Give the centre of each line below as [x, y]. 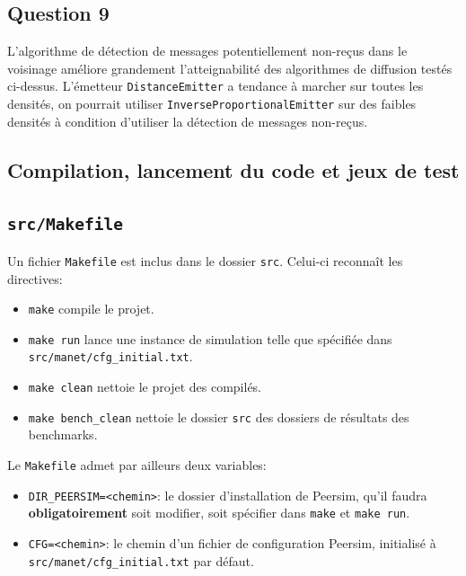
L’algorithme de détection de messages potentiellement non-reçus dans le [207, 51]
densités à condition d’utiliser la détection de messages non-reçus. [188, 121]
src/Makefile [65, 225]
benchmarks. [63, 434]
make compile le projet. [91, 309]
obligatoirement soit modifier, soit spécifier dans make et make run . [219, 513]
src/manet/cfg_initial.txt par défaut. [141, 560]
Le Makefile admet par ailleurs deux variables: [137, 464]
